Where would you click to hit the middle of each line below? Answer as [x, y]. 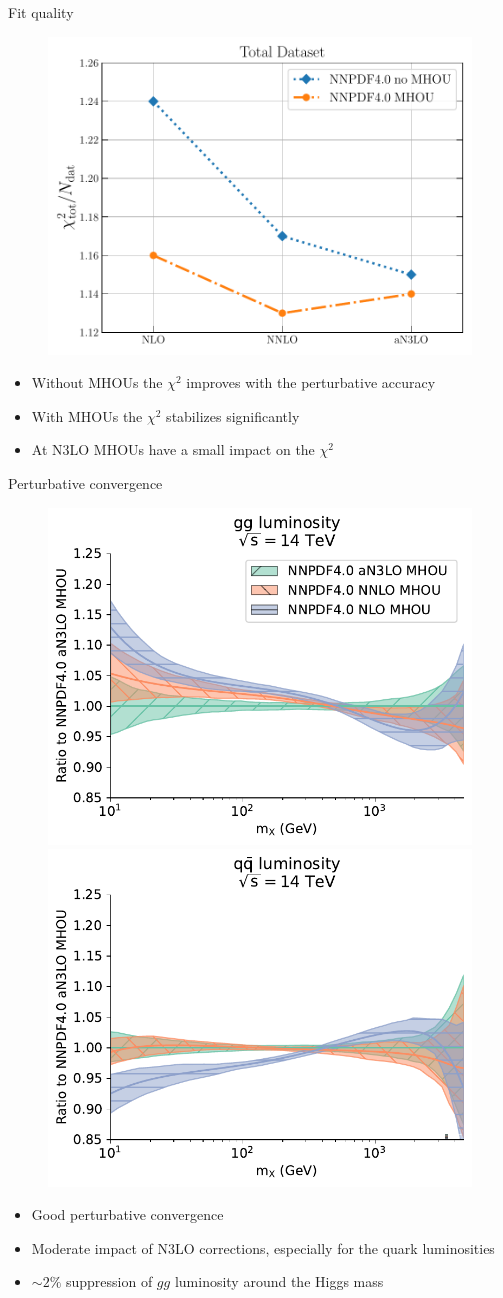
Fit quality [41, 12]
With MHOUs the [87, 415]
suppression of [109, 1281]
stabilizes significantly [233, 415]
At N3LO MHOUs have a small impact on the [173, 449]
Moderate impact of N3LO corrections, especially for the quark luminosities [263, 1247]
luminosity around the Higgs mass [279, 1281]
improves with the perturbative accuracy [311, 382]
